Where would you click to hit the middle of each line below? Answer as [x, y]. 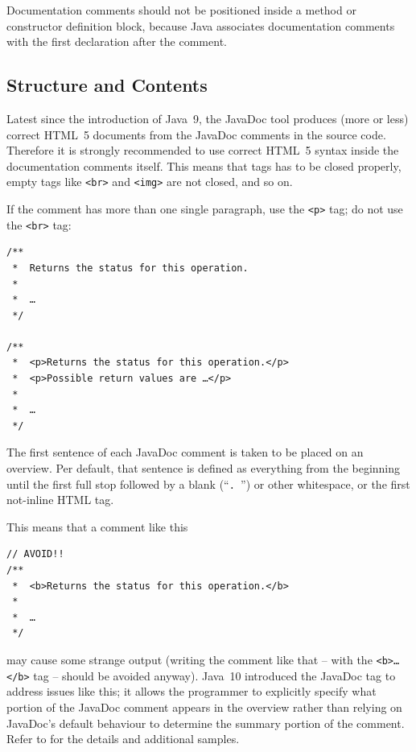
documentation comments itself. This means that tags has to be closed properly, [204, 165]
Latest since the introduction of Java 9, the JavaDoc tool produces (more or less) [208, 118]
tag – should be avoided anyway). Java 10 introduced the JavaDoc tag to [214, 675]
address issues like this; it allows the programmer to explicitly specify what [192, 691]
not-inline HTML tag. [60, 500]
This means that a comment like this [97, 526]
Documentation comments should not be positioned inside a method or [181, 10]
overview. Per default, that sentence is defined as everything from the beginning [204, 468]
